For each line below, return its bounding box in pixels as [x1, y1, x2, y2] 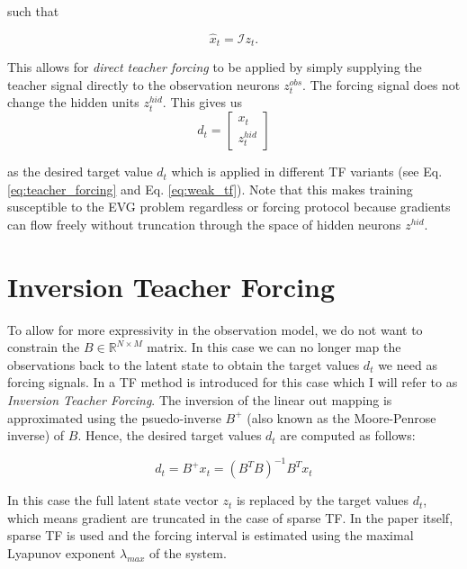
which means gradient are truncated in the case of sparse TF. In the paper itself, [7, 508, 454, 527]
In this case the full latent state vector [7, 491, 219, 510]
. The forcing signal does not [302, 75, 461, 94]
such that [7, 2, 59, 20]
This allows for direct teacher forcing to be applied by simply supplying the [7, 58, 422, 77]
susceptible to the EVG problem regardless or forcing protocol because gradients [7, 197, 451, 216]
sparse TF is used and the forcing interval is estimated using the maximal [7, 526, 414, 545]
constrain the [7, 338, 80, 357]
